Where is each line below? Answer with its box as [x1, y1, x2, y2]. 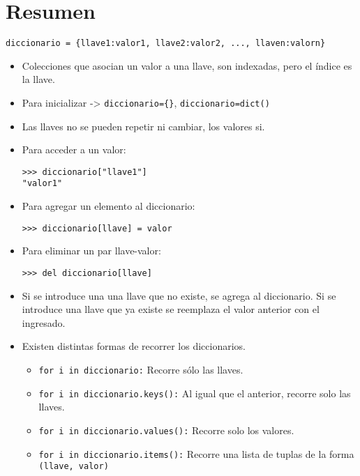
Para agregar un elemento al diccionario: [22, 199, 195, 213]
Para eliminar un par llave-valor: [22, 243, 161, 258]
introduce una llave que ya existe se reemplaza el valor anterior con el [22, 302, 320, 316]
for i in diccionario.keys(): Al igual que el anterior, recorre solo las [38, 385, 351, 400]
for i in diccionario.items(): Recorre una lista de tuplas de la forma [38, 446, 354, 461]
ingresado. [22, 315, 66, 330]
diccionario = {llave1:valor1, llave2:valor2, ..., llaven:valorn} [6, 38, 326, 49]
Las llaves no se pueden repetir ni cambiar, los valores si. [22, 118, 265, 133]
